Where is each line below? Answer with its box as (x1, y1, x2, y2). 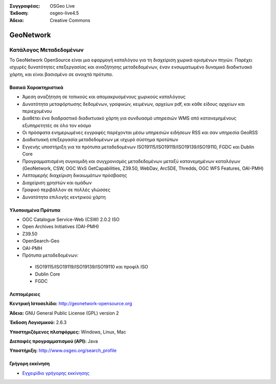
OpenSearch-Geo (22, 238, 60, 244)
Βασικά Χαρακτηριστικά (9, 84, 63, 91)
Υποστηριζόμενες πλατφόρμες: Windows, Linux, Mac (9, 329, 126, 335)
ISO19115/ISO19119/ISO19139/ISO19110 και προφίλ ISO (35, 264, 148, 270)
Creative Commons (50, 17, 90, 23)
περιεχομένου (22, 108, 52, 114)
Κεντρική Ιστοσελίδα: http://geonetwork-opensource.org (9, 301, 132, 307)
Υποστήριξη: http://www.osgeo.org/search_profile (9, 348, 117, 354)
